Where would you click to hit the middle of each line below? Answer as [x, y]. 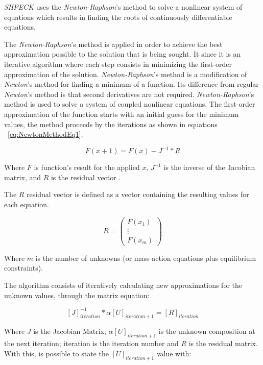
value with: [174, 353]
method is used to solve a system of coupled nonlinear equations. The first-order [130, 104]
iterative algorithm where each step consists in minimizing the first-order [118, 64]
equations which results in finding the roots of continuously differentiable [118, 17]
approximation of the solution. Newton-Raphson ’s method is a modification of [126, 74]
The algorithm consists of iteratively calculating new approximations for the [123, 285]
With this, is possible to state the [56, 353]
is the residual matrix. [223, 343]
